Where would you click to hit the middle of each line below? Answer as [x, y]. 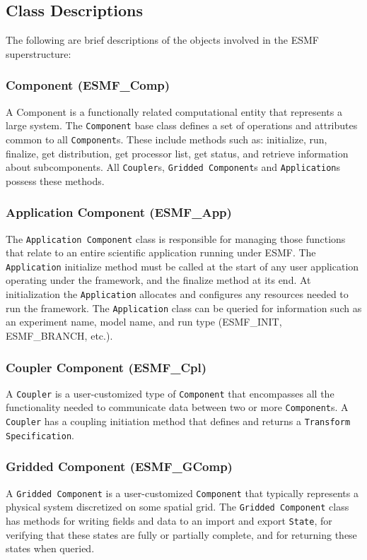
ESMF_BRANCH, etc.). [59, 335]
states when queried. [50, 548]
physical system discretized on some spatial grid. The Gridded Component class [177, 507]
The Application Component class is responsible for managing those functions [176, 238]
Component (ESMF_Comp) [88, 85]
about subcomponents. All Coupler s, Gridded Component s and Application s [173, 167]
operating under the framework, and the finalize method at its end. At [158, 280]
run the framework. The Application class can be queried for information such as [184, 308]
